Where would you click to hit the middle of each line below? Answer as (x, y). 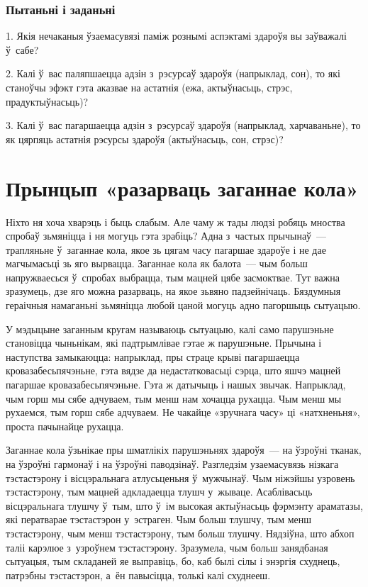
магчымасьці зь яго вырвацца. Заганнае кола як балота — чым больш (157, 263)
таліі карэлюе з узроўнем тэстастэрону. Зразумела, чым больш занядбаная (167, 547)
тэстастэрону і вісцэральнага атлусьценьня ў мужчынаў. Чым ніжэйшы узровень (180, 477)
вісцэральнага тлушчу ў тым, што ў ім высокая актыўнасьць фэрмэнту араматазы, (184, 505)
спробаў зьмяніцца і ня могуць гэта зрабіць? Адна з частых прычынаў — (166, 236)
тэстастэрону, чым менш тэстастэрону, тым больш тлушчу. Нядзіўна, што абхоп (180, 533)
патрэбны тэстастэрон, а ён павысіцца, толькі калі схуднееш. (138, 575)
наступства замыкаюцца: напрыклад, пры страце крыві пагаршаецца (153, 356)
